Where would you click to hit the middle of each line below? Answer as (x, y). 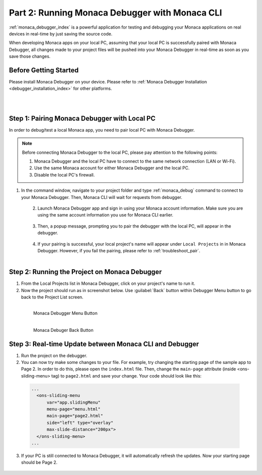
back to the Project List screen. (52, 297)
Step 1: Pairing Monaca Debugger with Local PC (82, 118)
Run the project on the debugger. (54, 355)
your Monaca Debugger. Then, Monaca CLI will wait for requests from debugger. (102, 197)
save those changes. (30, 56)
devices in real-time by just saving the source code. (61, 33)
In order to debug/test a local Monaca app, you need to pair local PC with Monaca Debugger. (102, 130)
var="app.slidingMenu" (74, 402)
